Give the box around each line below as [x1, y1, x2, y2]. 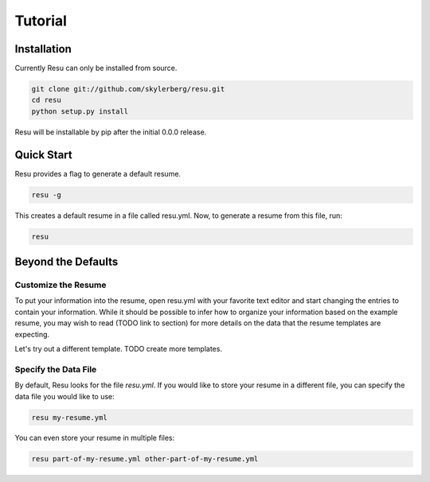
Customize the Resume [14, 279, 107, 290]
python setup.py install [31, 107, 129, 115]
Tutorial [14, 12, 68, 29]
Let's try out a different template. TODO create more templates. [14, 344, 223, 353]
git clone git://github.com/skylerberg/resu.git [31, 84, 225, 94]
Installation [14, 42, 72, 56]
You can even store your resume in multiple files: [14, 433, 175, 443]
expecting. [14, 329, 50, 339]
